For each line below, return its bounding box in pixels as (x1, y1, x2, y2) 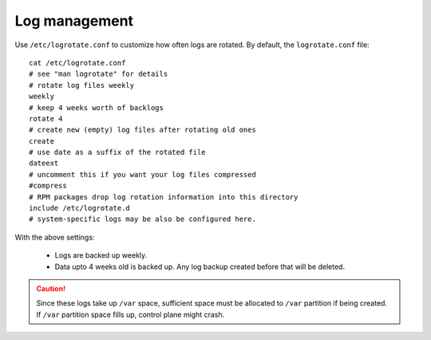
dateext (29, 159, 59, 168)
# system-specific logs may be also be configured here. (29, 215, 257, 223)
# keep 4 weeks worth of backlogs (29, 103, 164, 112)
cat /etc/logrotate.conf (29, 58, 126, 67)
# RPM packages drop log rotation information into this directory (29, 192, 299, 201)
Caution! (36, 283, 66, 293)
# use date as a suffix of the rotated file (29, 148, 207, 157)
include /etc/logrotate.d (29, 204, 131, 213)
